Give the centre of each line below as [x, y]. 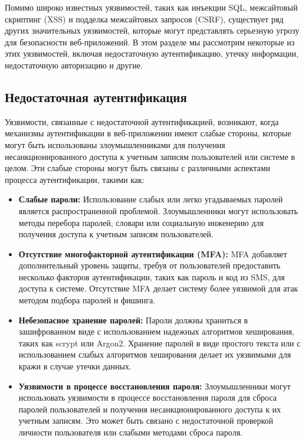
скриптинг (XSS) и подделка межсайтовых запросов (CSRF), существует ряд [144, 19]
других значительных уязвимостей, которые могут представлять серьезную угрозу [152, 30]
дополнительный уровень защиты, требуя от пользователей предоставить [150, 265]
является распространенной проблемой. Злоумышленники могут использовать [158, 210]
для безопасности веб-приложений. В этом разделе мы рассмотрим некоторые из [150, 42]
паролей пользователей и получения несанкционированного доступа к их [150, 409]
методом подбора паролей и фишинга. [87, 300]
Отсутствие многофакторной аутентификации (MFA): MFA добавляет [153, 253]
